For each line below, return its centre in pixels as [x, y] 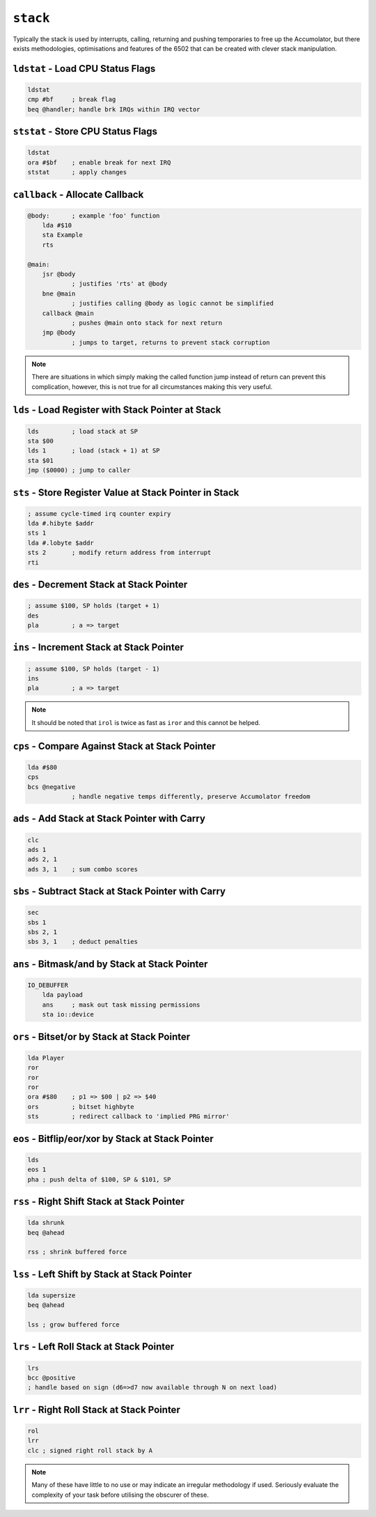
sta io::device [68, 1015]
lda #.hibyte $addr [61, 524]
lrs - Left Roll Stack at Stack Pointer [94, 1347]
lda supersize [52, 1295]
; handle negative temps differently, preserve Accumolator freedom [191, 796]
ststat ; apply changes [77, 172]
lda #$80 [42, 767]
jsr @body [59, 274]
